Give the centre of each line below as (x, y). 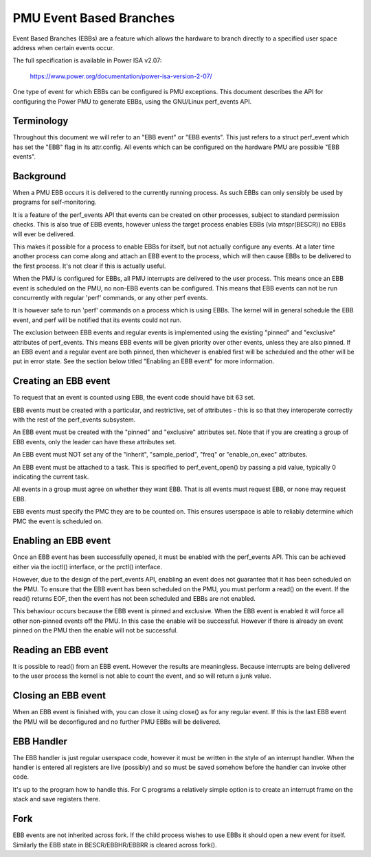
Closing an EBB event (59, 696)
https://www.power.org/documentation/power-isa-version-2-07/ (121, 76)
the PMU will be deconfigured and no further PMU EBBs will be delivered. (117, 722)
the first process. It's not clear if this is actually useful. (89, 266)
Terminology (41, 121)
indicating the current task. (51, 477)
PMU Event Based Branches (94, 18)
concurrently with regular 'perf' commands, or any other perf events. (110, 298)
